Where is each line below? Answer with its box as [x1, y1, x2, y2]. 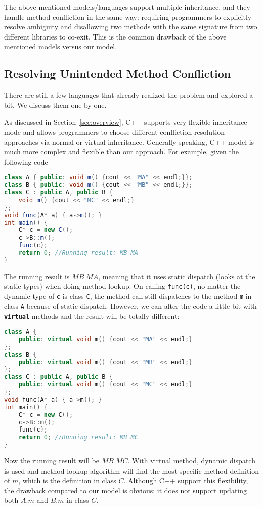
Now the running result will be [4, 455, 100, 466]
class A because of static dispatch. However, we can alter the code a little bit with [4, 300, 257, 311]
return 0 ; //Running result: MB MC [18, 434, 138, 441]
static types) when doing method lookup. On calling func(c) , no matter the [4, 281, 241, 291]
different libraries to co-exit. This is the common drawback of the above [4, 31, 227, 42]
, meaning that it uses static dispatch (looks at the [98, 270, 255, 281]
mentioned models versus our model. [4, 41, 117, 52]
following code [4, 156, 48, 167]
